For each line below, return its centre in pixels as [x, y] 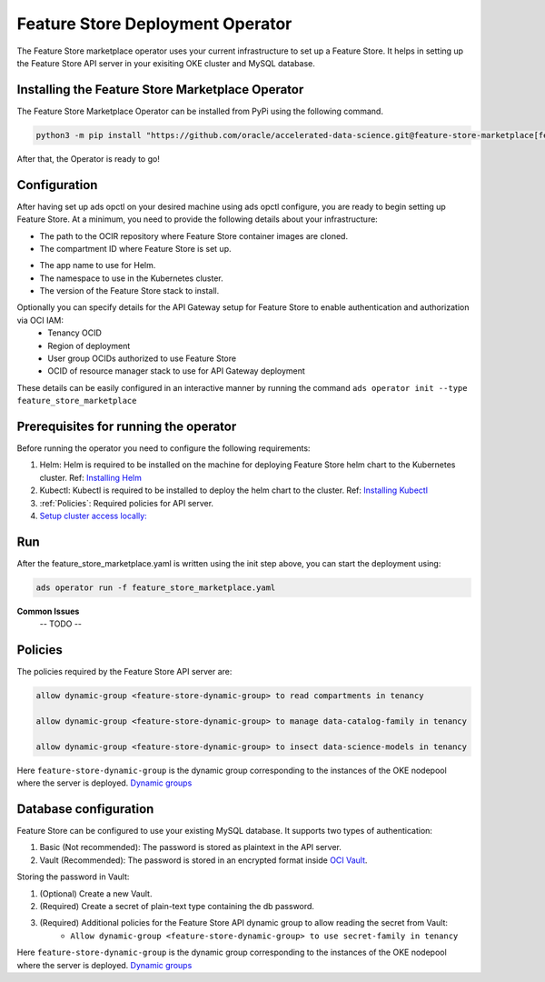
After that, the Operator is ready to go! [89, 158]
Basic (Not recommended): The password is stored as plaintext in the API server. [191, 847]
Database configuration [85, 809]
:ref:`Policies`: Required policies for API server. [126, 503]
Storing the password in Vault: [73, 877]
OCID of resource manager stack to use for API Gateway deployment [177, 371]
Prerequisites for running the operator [127, 426]
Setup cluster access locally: [93, 516]
